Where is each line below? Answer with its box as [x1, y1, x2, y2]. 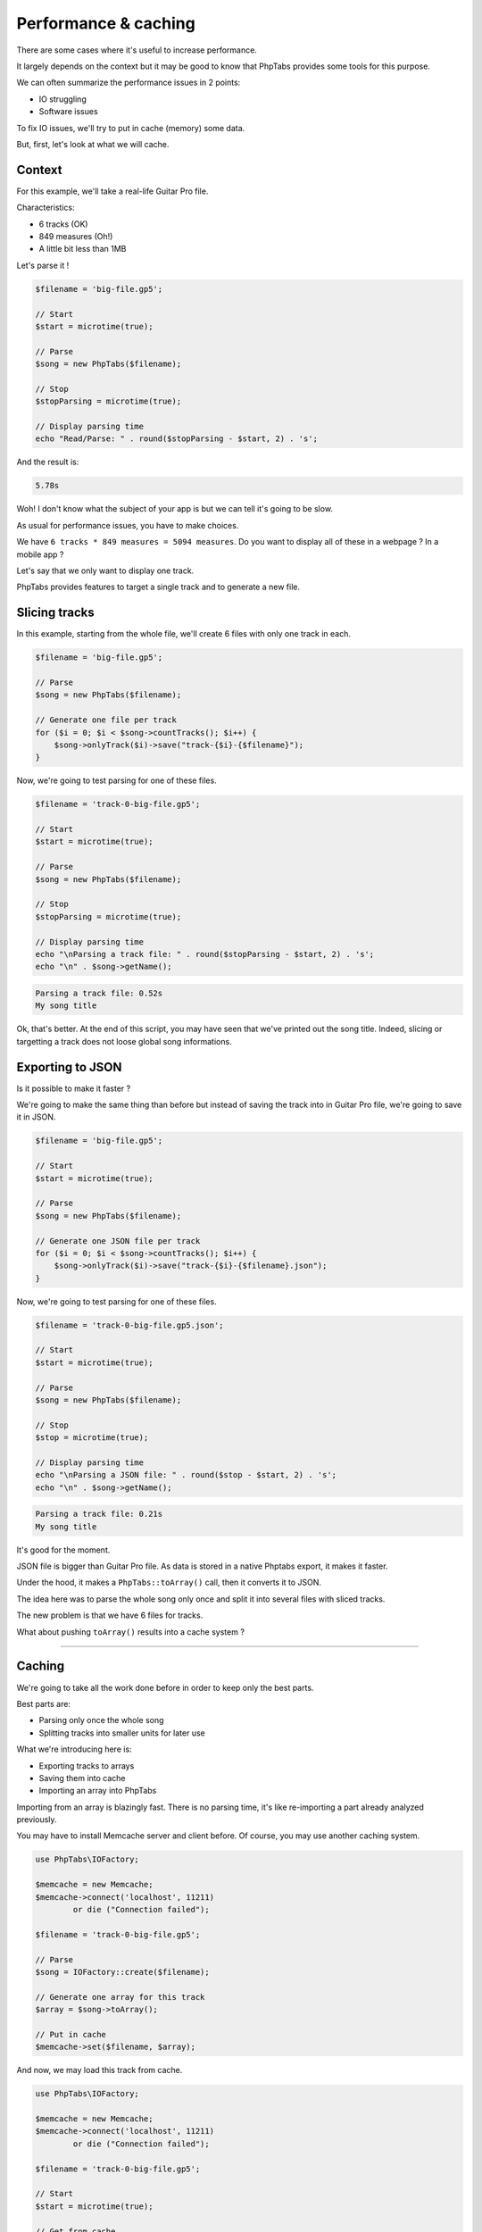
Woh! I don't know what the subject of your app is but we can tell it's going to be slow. [16, 504, 334, 514]
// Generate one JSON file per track [35, 1236, 201, 1245]
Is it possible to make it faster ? [16, 1083, 131, 1094]
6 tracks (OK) [38, 219, 88, 229]
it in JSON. [16, 1112, 56, 1122]
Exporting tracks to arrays [38, 1760, 135, 1771]
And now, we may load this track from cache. [16, 2065, 183, 2076]
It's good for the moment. [16, 1545, 111, 1555]
